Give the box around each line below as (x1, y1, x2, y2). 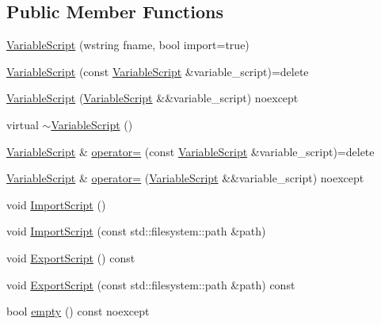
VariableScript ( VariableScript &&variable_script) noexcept (6, 90, 299, 106)
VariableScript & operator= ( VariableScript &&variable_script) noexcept (6, 170, 364, 186)
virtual (6, 116, 39, 132)
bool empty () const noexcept (6, 303, 150, 319)
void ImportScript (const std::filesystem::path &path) (6, 223, 266, 239)
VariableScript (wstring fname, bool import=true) (6, 36, 250, 53)
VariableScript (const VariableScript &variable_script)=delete (6, 63, 309, 79)
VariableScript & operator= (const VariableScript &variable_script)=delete (6, 143, 375, 159)
